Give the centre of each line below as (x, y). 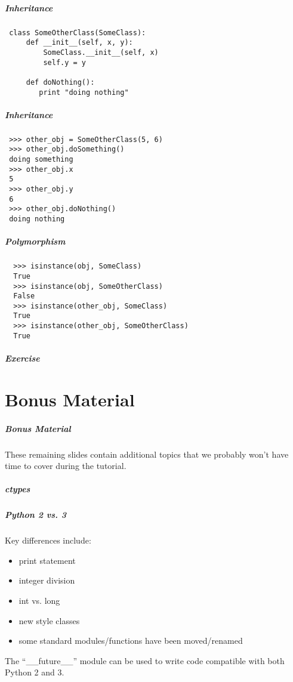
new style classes (49, 620)
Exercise (22, 358)
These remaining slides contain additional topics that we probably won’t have (147, 454)
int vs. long (39, 601)
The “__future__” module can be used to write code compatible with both (145, 660)
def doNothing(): (60, 82)
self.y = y (65, 62)
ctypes (18, 489)
